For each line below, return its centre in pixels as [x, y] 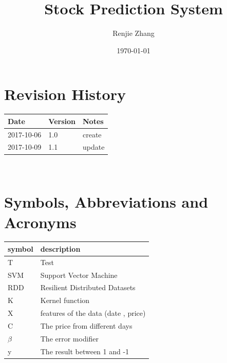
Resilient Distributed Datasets [88, 287]
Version [62, 121]
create [92, 134]
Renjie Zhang [134, 33]
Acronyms [40, 222]
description [60, 248]
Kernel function [65, 300]
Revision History [65, 94]
